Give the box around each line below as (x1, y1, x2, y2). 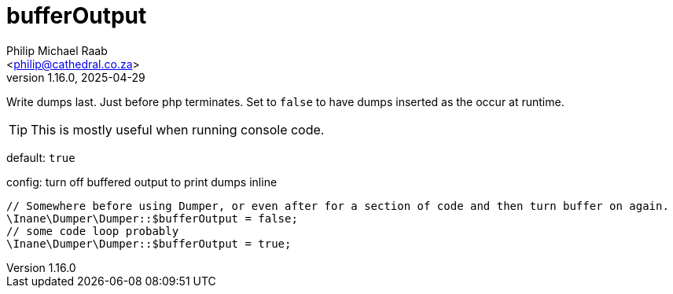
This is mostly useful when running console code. (31, 121, 325, 138)
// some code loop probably (6, 224, 179, 237)
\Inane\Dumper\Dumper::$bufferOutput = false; (6, 211, 298, 225)
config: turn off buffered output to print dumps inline (6, 175, 278, 189)
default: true (6, 150, 75, 164)
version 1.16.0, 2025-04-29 (6, 70, 145, 84)
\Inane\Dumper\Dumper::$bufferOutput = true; (6, 237, 292, 250)
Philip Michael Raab (6, 43, 108, 57)
